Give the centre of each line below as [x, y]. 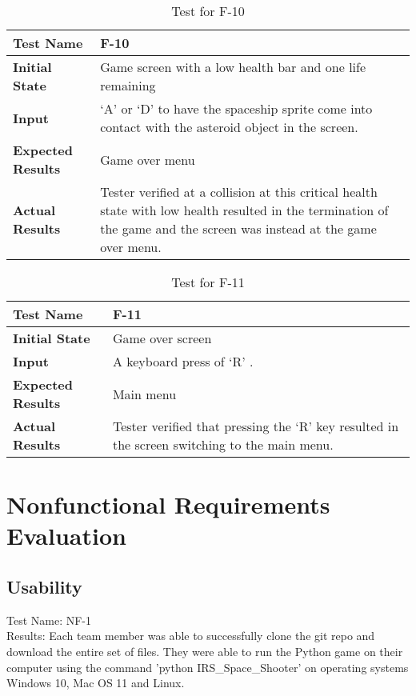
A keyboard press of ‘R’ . [183, 361]
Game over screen [162, 338]
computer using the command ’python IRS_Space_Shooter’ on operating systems [208, 667]
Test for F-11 [208, 282]
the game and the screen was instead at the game [238, 228]
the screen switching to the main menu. [223, 444]
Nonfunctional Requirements [168, 504]
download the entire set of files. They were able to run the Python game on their [205, 651]
